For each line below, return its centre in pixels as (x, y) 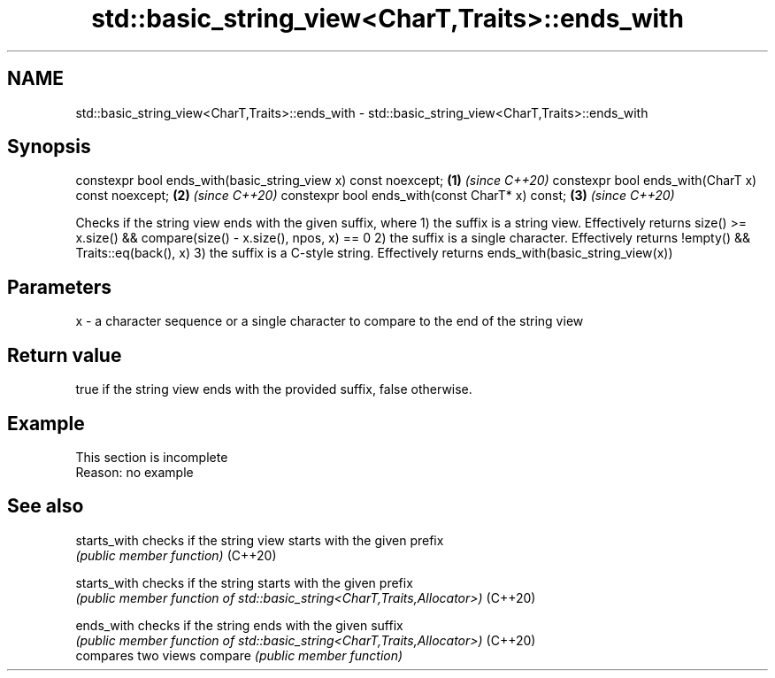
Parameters (59, 287)
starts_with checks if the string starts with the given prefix (244, 582)
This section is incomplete (152, 457)
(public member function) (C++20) (176, 555)
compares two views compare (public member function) (239, 655)
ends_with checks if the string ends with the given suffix (239, 625)
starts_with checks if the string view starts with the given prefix (260, 540)
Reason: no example (134, 472)
